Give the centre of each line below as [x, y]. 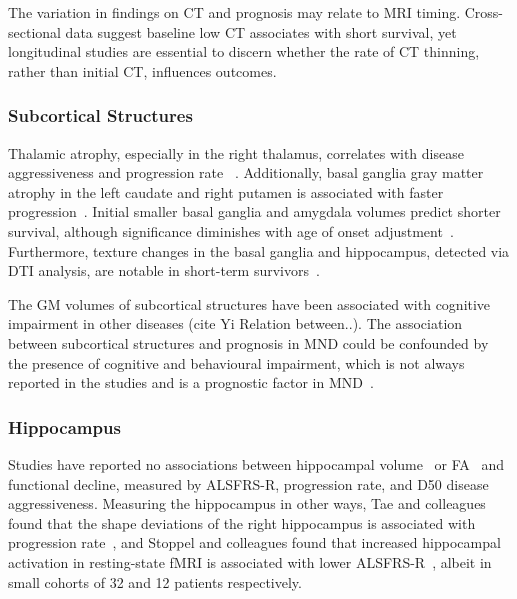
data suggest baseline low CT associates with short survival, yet [261, 31]
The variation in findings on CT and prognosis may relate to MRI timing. [234, 12]
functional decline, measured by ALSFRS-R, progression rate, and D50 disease [248, 483]
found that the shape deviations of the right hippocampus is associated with [242, 522]
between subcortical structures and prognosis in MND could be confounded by [248, 342]
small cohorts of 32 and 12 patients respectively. [155, 581]
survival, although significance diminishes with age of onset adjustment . [231, 230]
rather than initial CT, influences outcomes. [142, 70]
